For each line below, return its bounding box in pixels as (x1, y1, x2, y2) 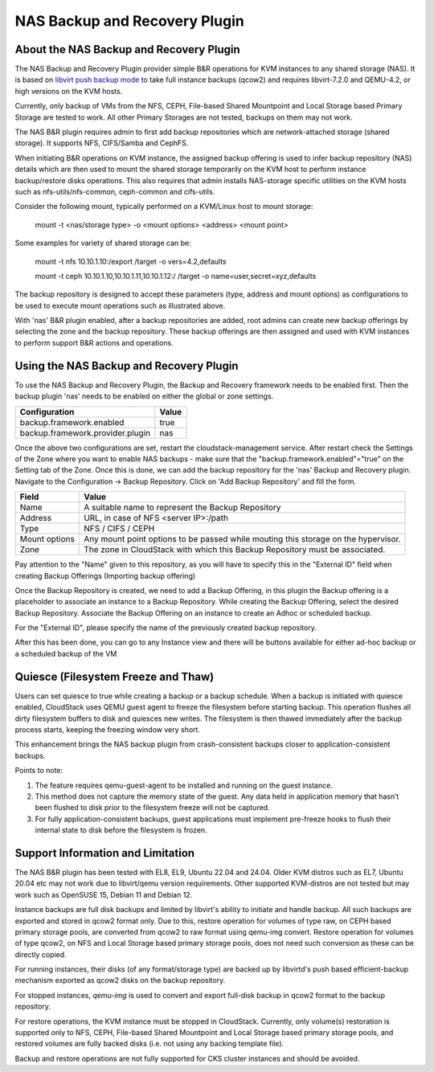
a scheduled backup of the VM (14, 649, 117, 658)
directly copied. (14, 949, 68, 959)
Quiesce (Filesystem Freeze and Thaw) (14, 669, 215, 683)
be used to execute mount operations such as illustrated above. (14, 301, 225, 310)
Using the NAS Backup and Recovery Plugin (14, 358, 239, 373)
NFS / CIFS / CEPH (83, 523, 155, 534)
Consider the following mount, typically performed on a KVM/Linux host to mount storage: (14, 202, 313, 211)
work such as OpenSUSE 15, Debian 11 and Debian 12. (14, 890, 193, 899)
